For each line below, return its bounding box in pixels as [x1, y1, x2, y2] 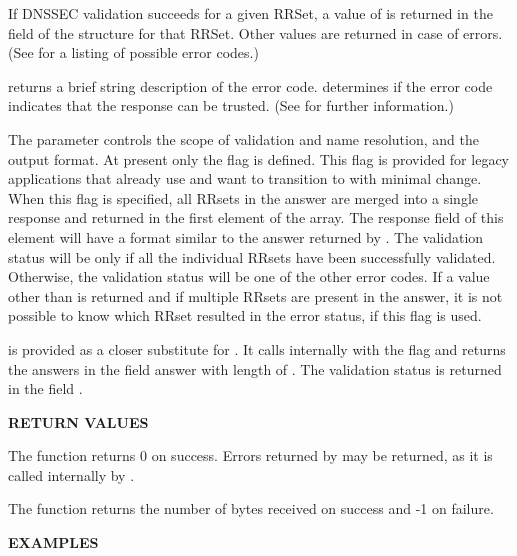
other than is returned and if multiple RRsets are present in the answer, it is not [8, 285, 503, 306]
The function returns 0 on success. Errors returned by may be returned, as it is [8, 445, 493, 466]
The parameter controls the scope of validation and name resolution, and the [8, 128, 479, 149]
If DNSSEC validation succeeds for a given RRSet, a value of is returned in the [8, 3, 493, 23]
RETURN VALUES [8, 411, 149, 432]
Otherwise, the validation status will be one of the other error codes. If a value [8, 266, 490, 287]
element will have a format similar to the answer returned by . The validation [8, 226, 484, 247]
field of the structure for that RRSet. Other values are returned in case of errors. [8, 22, 503, 43]
